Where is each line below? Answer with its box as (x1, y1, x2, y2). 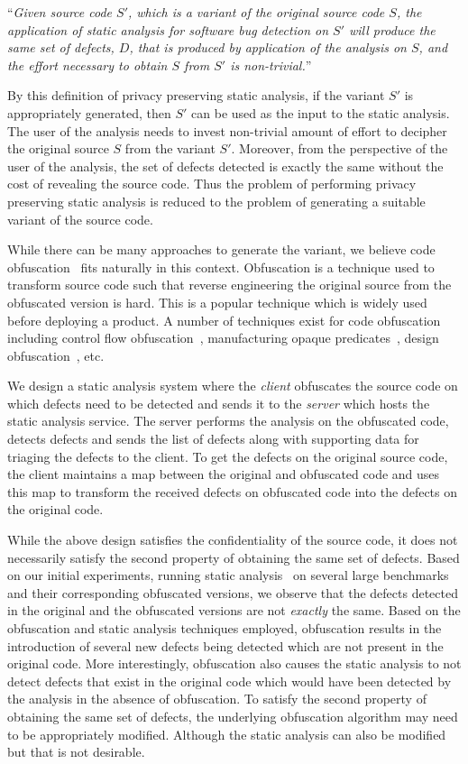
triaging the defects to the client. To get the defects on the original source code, (7, 446, 448, 465)
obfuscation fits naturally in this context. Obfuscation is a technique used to (7, 257, 435, 276)
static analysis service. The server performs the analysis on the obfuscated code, (7, 411, 449, 430)
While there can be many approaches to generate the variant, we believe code (7, 240, 436, 259)
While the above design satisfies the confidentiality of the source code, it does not (7, 530, 458, 549)
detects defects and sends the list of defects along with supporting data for (7, 429, 419, 448)
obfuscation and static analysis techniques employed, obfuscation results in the (7, 619, 442, 637)
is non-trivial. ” (230, 55, 312, 74)
